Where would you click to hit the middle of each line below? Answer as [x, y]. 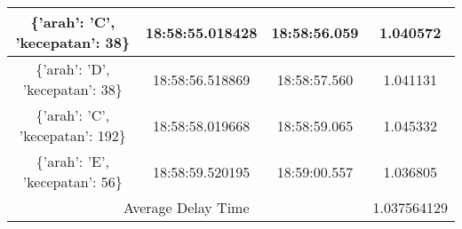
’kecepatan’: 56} [72, 182]
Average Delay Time [186, 207]
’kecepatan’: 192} [72, 135]
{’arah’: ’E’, [72, 161]
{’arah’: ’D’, [73, 69]
